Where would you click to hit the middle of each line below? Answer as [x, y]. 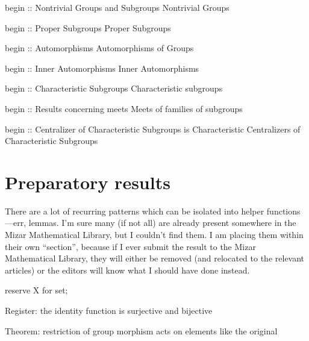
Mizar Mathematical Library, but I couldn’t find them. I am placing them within [154, 235]
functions [283, 211]
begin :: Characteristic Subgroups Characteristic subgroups [114, 88]
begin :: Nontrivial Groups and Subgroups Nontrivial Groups [117, 7]
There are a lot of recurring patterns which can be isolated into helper [135, 211]
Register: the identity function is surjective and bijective [109, 311]
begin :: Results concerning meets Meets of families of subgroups [124, 108]
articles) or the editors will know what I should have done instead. [127, 270]
